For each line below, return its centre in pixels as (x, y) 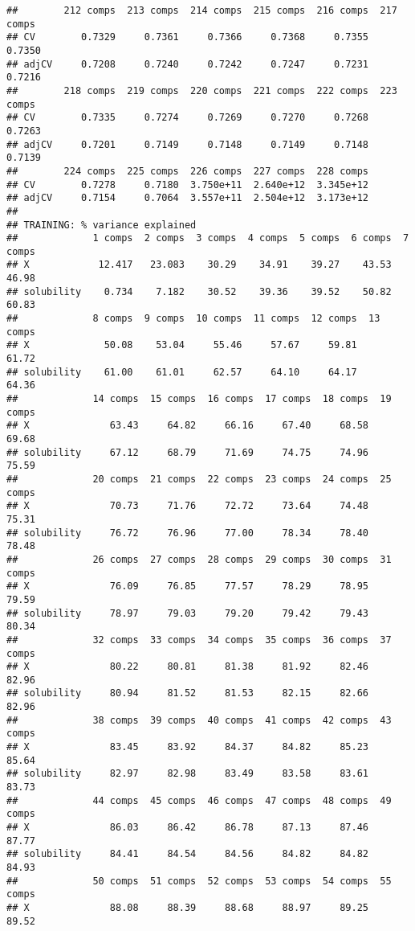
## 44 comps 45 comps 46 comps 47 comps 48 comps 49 (199, 800)
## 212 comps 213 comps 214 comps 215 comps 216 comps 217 (202, 10)
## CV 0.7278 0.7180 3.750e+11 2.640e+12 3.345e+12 (188, 185)
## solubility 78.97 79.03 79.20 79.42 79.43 (188, 613)
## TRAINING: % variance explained (102, 225)
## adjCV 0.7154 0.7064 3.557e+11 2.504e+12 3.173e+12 (188, 198)
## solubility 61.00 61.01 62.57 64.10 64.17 (182, 372)
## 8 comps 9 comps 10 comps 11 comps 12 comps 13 (193, 319)
